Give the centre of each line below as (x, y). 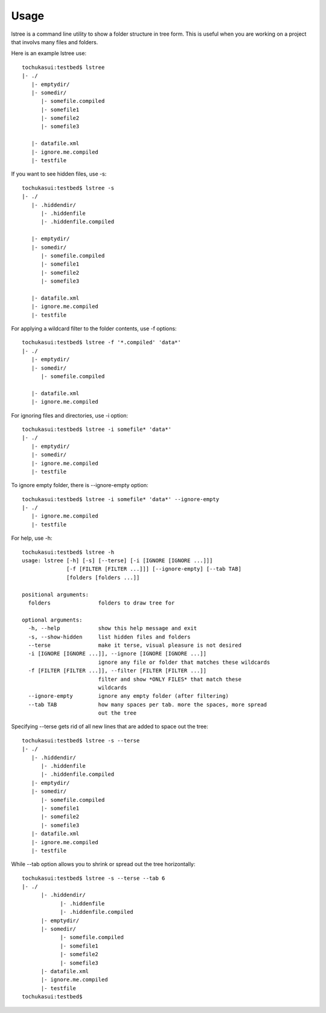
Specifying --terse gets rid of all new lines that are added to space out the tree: (110, 727)
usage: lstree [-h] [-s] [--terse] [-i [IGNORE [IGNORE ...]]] (117, 561)
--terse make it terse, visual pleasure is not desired (135, 645)
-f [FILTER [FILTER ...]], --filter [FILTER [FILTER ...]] (117, 671)
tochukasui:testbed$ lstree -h (68, 552)
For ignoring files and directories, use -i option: (70, 415)
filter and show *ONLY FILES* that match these (170, 679)
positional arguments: (56, 594)
